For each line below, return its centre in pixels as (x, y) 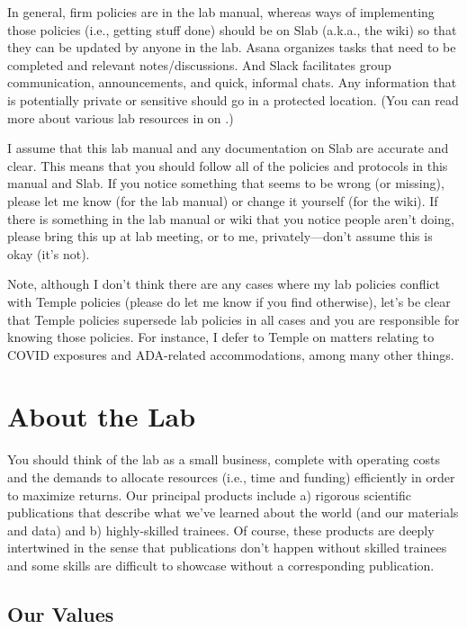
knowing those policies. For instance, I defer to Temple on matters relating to (221, 337)
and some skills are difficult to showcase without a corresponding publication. (221, 565)
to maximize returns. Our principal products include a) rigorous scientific (210, 494)
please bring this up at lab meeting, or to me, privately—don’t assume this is (220, 236)
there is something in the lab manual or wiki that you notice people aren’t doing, (231, 218)
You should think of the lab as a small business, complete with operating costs (224, 459)
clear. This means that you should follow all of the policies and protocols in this (228, 165)
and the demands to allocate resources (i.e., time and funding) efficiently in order (231, 477)
